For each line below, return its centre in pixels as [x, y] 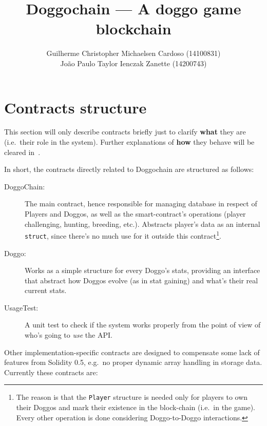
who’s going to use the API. [69, 335]
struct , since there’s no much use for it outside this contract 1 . [123, 235]
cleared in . [22, 152]
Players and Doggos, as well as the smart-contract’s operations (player [135, 214]
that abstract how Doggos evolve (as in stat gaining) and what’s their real [141, 280]
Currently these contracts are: [51, 372]
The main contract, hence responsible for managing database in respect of [141, 204]
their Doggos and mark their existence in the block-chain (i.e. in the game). [136, 407]
